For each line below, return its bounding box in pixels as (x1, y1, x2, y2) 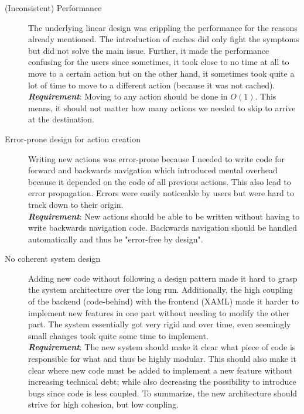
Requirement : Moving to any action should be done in (28, 90, 228, 102)
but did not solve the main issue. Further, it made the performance (28, 44, 269, 56)
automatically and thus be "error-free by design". (28, 232, 203, 245)
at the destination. (28, 113, 94, 125)
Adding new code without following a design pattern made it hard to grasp (28, 272, 298, 284)
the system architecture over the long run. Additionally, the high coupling (28, 283, 293, 296)
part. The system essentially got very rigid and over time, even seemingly (28, 318, 291, 330)
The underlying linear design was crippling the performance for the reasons (28, 21, 298, 33)
